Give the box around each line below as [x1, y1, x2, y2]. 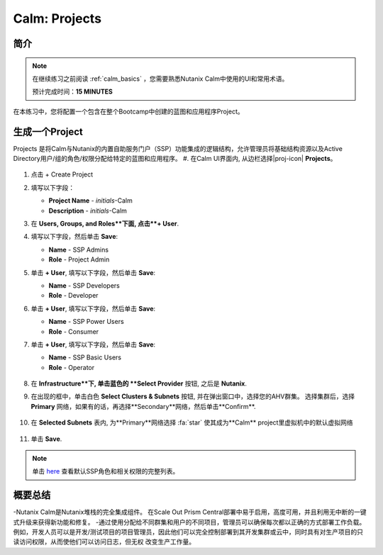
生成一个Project [13, 125, 83, 138]
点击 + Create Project [30, 170, 94, 179]
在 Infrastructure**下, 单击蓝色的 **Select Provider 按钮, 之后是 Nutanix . [30, 379, 248, 388]
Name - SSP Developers [48, 281, 121, 290]
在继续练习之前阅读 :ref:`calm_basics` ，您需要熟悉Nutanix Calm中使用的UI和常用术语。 [32, 74, 289, 83]
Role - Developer [48, 291, 99, 300]
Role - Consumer [48, 327, 99, 336]
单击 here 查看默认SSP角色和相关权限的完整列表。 [32, 467, 179, 476]
